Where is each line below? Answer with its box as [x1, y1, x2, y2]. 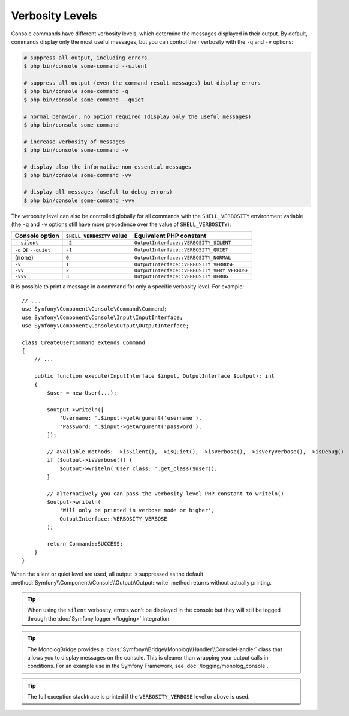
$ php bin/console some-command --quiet [23, 96, 144, 103]
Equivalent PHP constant [134, 231, 207, 240]
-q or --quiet [14, 246, 51, 254]
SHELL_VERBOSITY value [66, 231, 128, 240]
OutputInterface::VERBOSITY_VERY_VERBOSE [134, 267, 249, 274]
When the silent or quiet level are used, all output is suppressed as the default [11, 570, 204, 578]
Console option [14, 231, 59, 240]
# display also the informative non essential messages [23, 164, 192, 170]
